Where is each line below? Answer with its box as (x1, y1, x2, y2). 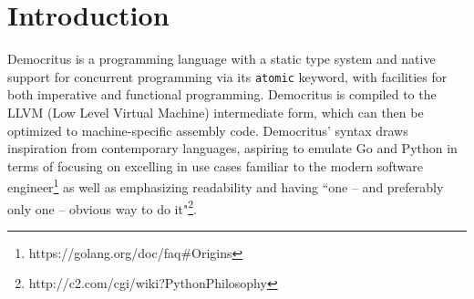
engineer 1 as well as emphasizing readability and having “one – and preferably (7, 175, 444, 196)
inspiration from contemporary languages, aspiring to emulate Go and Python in (7, 139, 458, 158)
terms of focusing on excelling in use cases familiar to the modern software (7, 156, 423, 175)
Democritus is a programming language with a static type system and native (7, 49, 436, 68)
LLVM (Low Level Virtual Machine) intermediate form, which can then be (7, 102, 424, 121)
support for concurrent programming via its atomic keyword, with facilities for (7, 67, 448, 86)
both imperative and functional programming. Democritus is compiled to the (7, 85, 437, 104)
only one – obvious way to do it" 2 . (7, 196, 197, 218)
